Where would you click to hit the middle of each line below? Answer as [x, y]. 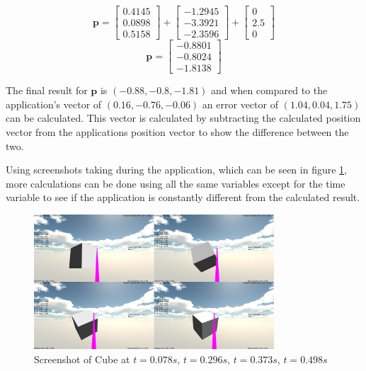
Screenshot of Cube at [82, 359]
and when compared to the [269, 90]
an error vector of [240, 104]
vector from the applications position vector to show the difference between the [177, 131]
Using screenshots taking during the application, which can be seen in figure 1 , [176, 170]
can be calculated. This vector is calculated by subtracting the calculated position [183, 118]
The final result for [47, 90]
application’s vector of [54, 104]
